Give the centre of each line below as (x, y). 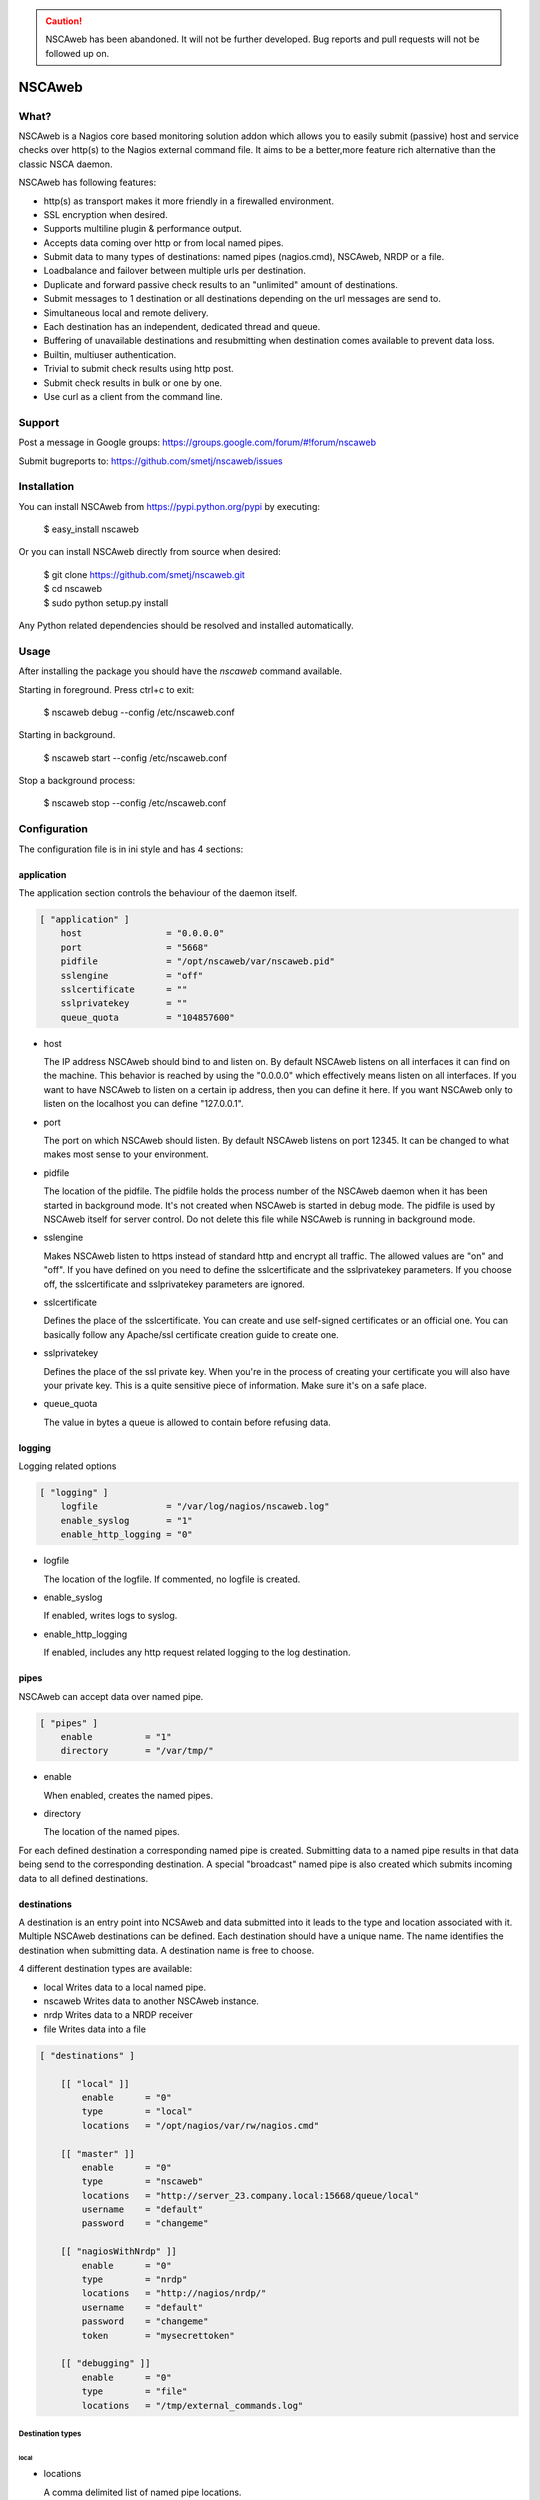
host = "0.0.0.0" (142, 933)
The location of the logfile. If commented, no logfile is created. (172, 1579)
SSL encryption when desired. (106, 214)
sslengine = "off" (132, 975)
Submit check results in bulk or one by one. (133, 382)
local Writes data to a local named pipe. (125, 1987)
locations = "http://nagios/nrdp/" (174, 2293)
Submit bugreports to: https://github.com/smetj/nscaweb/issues (151, 461)
